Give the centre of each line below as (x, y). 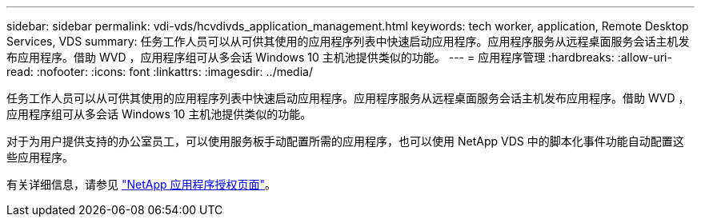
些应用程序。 (40, 157)
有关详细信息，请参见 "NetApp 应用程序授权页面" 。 (142, 184)
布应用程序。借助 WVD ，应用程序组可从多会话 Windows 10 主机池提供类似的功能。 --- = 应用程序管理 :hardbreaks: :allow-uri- (339, 57)
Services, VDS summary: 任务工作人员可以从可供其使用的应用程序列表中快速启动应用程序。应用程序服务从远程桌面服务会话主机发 (348, 41)
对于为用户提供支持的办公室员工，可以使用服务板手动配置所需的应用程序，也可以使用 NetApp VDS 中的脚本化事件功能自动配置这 (345, 141)
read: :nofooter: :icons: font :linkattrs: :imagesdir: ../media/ (160, 72)
